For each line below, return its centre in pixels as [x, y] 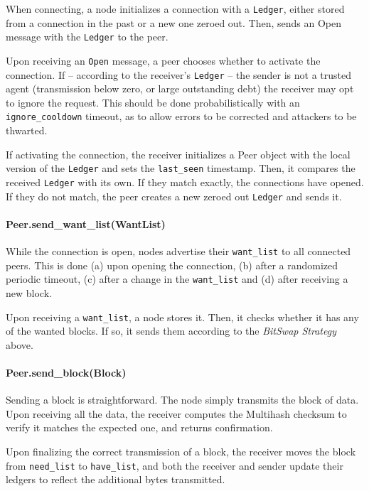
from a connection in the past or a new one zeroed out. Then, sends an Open [174, 22]
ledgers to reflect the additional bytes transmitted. [116, 479]
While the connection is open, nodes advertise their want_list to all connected [178, 251]
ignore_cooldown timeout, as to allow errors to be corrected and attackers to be [181, 116]
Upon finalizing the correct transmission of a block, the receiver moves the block [181, 451]
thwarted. [27, 130]
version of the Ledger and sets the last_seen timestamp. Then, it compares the [181, 168]
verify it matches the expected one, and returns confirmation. [139, 427]
